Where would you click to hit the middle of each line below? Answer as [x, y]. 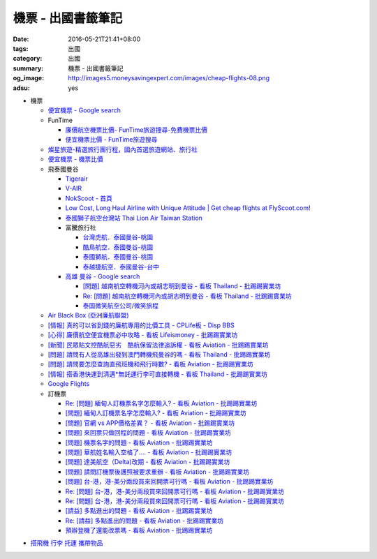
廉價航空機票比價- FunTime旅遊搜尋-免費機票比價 [136, 130]
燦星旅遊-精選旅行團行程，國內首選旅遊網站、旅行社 [123, 149]
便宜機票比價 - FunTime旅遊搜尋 [111, 140]
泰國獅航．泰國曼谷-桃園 [118, 257]
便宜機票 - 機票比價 [76, 159]
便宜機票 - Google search [84, 110]
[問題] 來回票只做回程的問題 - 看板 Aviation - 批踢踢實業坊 [148, 433]
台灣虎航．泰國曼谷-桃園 [118, 237]
